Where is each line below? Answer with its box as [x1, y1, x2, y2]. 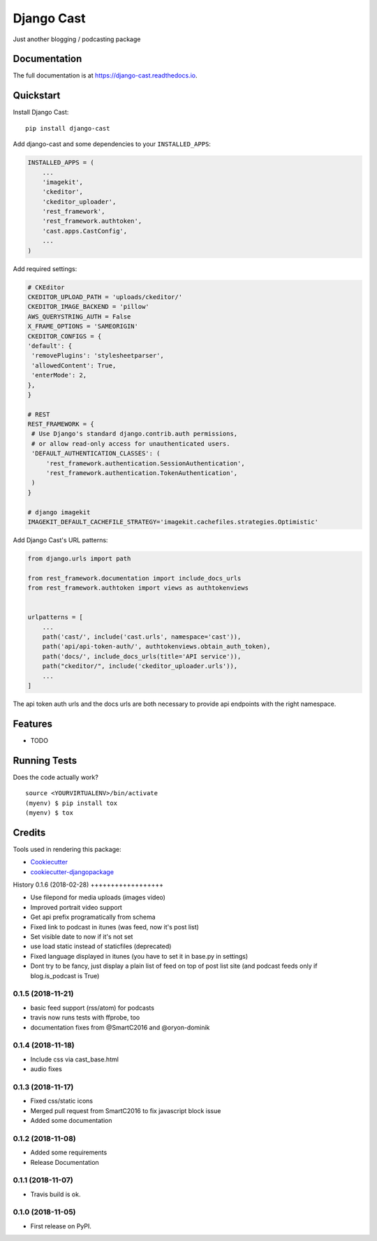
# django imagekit [27, 508, 91, 516]
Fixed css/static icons [30, 1097, 94, 1105]
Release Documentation [30, 1158, 99, 1166]
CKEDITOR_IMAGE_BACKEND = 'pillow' [27, 303, 149, 311]
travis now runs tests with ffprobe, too [30, 1013, 140, 1022]
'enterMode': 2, [31, 371, 87, 379]
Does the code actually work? [13, 773, 99, 781]
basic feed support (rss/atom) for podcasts [30, 1003, 155, 1012]
